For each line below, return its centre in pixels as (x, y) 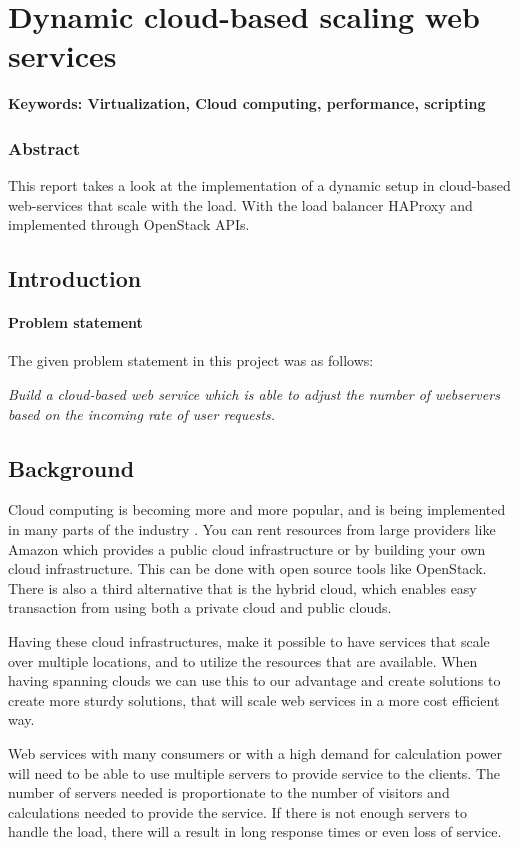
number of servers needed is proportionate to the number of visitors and (229, 792)
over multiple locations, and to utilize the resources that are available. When (243, 660)
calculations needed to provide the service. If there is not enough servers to (238, 811)
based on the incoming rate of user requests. (142, 413)
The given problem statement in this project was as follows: (191, 360)
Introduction (75, 278)
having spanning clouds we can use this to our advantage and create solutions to (254, 680)
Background (71, 467)
